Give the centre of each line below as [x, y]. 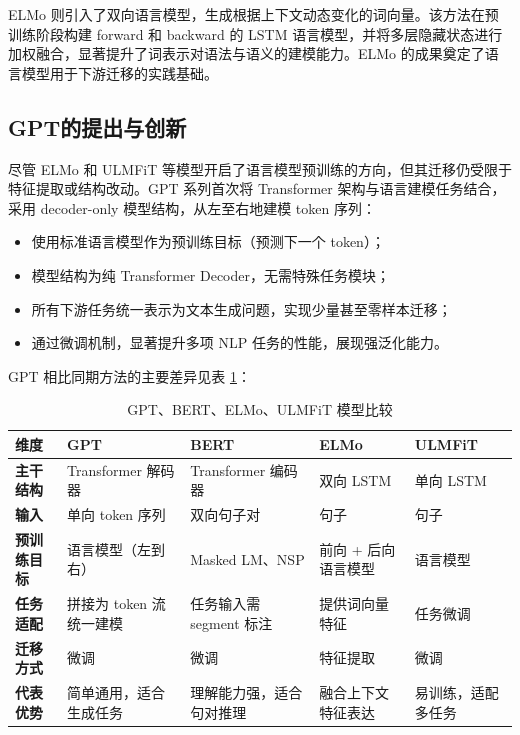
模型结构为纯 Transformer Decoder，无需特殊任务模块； [210, 274]
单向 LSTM [450, 479]
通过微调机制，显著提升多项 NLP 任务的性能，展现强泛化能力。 [239, 342]
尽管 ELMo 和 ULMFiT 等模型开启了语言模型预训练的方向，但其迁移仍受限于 [260, 168]
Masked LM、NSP [247, 558]
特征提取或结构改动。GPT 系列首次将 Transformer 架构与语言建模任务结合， [257, 188]
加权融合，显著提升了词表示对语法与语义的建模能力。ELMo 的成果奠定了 [246, 53]
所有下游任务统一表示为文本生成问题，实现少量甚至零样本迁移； [241, 308]
